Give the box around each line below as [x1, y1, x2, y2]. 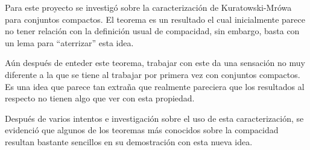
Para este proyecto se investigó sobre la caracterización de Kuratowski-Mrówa [5, 1, 292, 13]
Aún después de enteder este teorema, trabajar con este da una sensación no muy [5, 56, 305, 69]
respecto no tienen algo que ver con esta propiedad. [5, 92, 195, 104]
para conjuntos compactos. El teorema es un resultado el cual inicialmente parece [5, 13, 306, 25]
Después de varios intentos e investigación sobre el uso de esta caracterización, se [5, 112, 304, 124]
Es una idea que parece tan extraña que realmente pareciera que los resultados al [5, 80, 305, 92]
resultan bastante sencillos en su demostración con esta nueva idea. [5, 135, 253, 148]
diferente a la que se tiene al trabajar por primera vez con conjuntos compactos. [5, 68, 300, 80]
